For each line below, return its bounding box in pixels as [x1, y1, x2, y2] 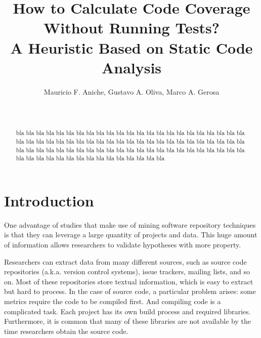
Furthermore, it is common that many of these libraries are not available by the [4, 316, 251, 326]
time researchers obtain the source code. [4, 325, 128, 336]
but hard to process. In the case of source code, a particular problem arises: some [4, 286, 256, 297]
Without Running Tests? [43, 17, 220, 38]
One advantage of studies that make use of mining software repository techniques [4, 219, 256, 230]
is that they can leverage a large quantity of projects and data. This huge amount [4, 229, 257, 240]
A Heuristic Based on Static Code [10, 37, 253, 58]
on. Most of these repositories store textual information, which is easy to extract [4, 276, 253, 286]
